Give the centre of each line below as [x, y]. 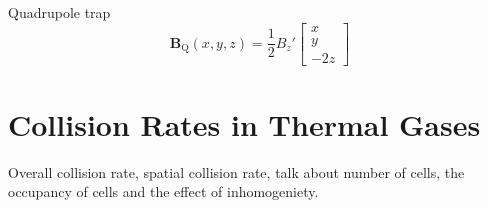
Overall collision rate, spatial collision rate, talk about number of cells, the [236, 171]
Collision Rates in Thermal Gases [244, 123]
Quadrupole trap [59, 12]
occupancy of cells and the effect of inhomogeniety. [163, 191]
